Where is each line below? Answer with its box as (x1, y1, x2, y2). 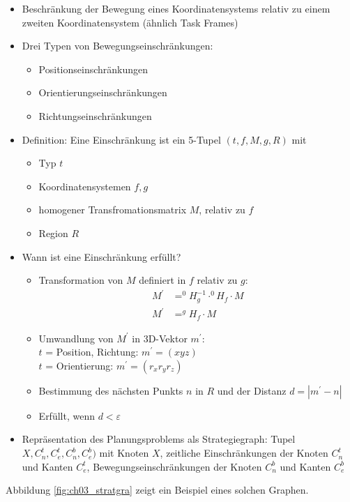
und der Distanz (217, 383, 287, 397)
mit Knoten (99, 446, 149, 460)
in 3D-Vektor (132, 330, 188, 345)
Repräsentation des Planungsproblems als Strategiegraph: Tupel (22, 432, 296, 446)
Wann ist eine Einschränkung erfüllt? (22, 249, 181, 264)
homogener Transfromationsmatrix (38, 202, 187, 217)
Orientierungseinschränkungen (38, 85, 167, 100)
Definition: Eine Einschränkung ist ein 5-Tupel (22, 132, 221, 146)
